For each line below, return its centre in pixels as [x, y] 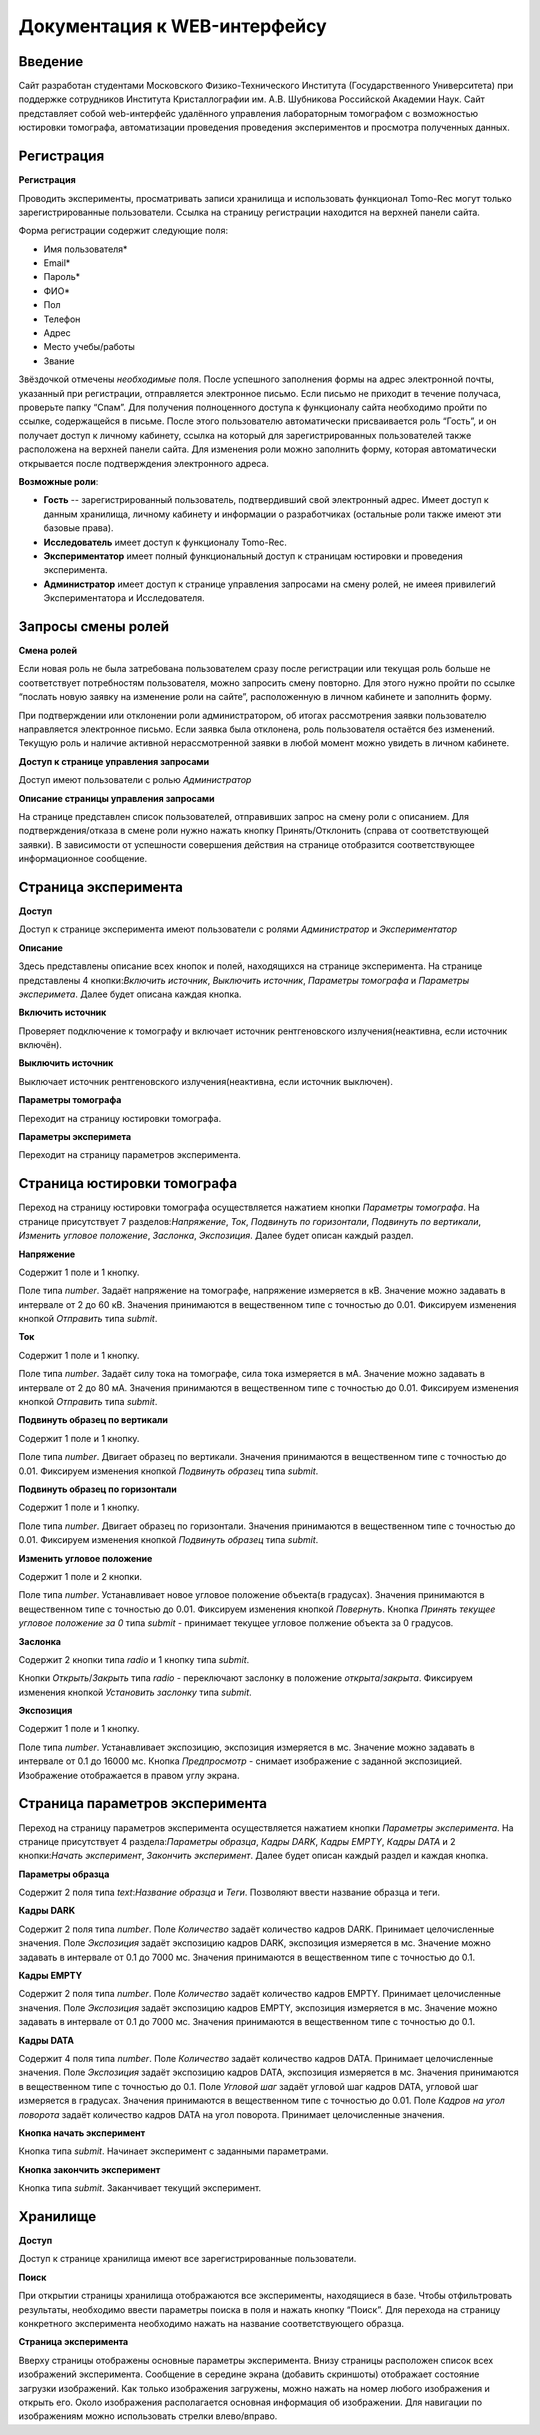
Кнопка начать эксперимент [82, 2132]
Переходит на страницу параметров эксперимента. [130, 1155]
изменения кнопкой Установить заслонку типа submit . [135, 1692]
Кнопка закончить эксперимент [89, 2169]
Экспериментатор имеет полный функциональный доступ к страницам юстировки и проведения [253, 556]
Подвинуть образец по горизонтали [97, 1489]
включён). [40, 1045]
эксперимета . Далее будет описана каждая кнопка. [130, 994]
